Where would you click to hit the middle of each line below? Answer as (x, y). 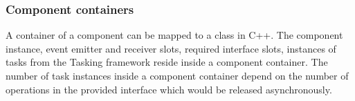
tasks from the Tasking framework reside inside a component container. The (167, 62)
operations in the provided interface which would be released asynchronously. (169, 89)
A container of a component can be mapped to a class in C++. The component (174, 35)
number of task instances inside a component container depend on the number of (177, 75)
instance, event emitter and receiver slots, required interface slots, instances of (171, 48)
